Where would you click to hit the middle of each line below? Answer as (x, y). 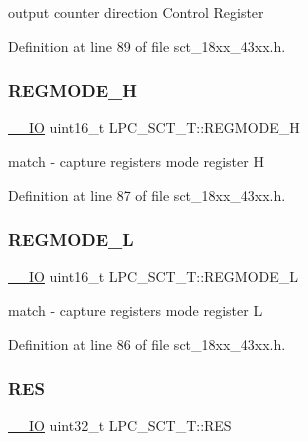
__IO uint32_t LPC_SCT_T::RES (120, 425)
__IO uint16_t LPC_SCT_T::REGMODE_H (154, 127)
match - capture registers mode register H (136, 161)
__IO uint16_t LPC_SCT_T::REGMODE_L (153, 276)
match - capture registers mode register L (135, 310)
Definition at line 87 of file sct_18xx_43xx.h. (147, 194)
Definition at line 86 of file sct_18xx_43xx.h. (147, 343)
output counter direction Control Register (136, 12)
